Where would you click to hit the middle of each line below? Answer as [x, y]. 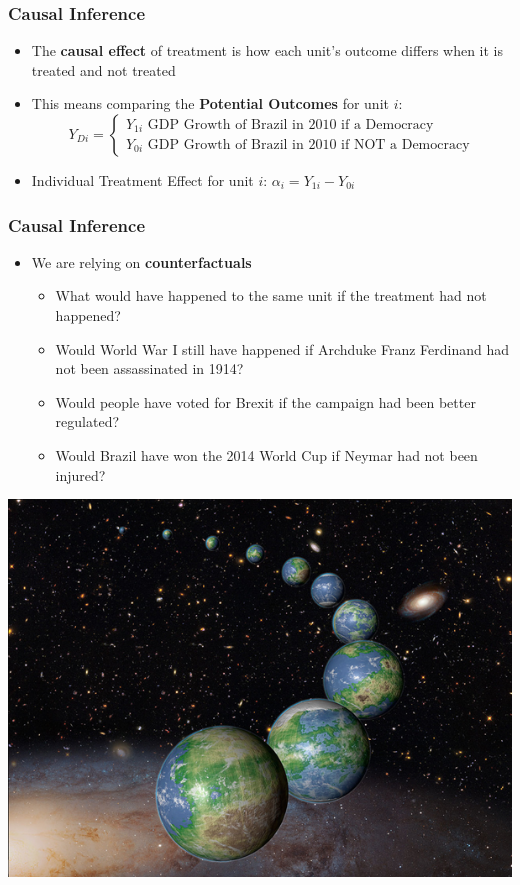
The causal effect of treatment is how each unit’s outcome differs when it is [267, 50]
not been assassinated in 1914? [149, 368]
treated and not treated [103, 69]
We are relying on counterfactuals [141, 261]
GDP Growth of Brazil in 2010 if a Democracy [290, 125]
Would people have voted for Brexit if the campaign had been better [265, 401]
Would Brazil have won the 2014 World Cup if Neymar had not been [266, 454]
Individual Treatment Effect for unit [142, 180]
